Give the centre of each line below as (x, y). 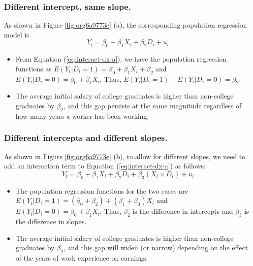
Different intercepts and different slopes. (86, 138)
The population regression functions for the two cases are (102, 190)
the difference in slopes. (51, 221)
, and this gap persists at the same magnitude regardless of (152, 105)
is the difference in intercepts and (183, 211)
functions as (33, 68)
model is (17, 34)
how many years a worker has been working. (82, 116)
